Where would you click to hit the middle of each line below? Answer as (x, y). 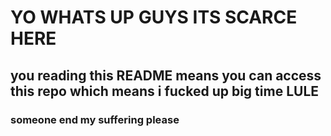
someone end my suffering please (95, 119)
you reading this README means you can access (166, 75)
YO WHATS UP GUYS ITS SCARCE (154, 17)
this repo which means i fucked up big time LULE (165, 91)
